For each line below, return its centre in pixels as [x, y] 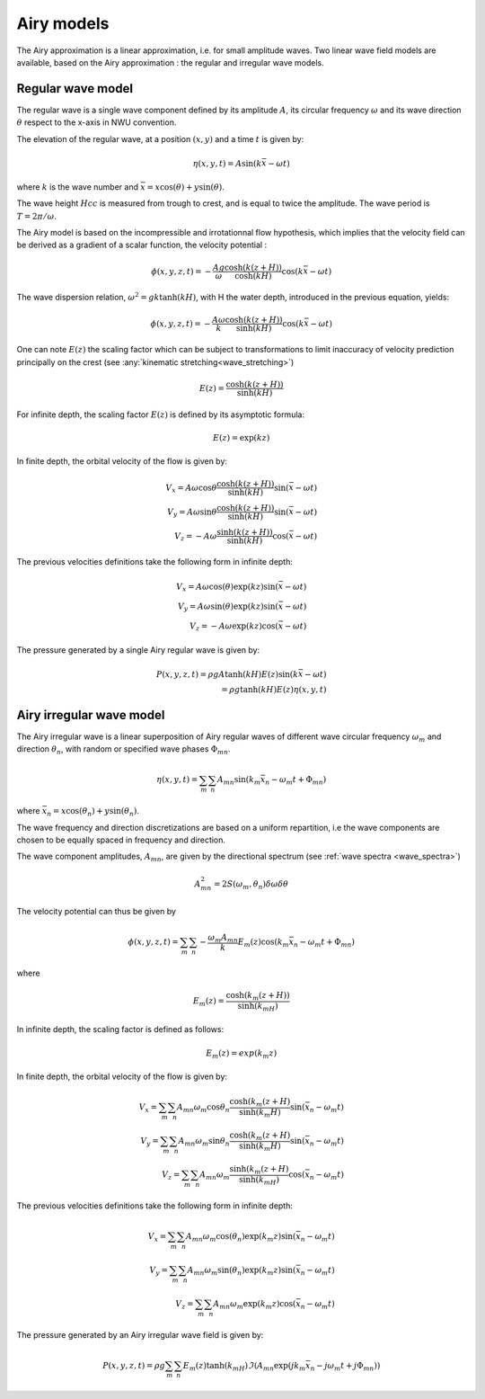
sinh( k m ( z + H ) [259, 1170]
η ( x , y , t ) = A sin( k [227, 163]
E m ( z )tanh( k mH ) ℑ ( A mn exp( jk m [244, 1367]
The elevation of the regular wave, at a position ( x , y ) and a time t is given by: [160, 138]
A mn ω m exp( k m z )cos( [254, 1305]
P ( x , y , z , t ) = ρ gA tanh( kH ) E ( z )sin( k [227, 674]
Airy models [63, 23]
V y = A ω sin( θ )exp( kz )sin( [228, 607]
